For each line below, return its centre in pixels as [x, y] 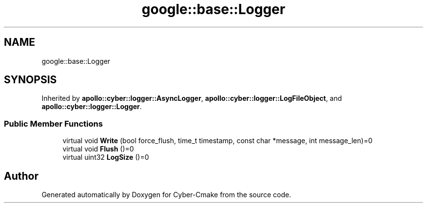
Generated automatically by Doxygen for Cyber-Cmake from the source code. [166, 195]
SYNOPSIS [30, 80]
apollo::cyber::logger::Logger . [92, 107]
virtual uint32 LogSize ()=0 [106, 157]
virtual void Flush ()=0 [98, 149]
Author [21, 176]
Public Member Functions [53, 123]
